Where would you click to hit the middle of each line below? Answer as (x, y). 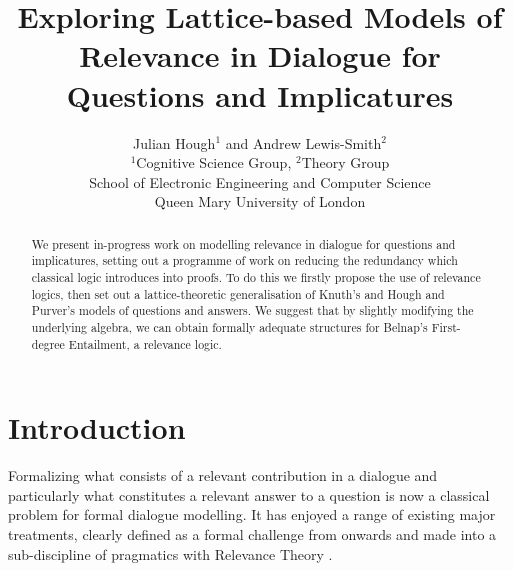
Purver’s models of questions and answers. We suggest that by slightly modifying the (252, 310)
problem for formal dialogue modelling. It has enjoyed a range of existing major (252, 514)
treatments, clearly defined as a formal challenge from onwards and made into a (252, 533)
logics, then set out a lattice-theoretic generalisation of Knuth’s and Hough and (238, 293)
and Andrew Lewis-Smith (303, 142)
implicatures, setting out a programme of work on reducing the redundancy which (244, 260)
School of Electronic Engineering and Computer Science (260, 181)
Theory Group (345, 162)
